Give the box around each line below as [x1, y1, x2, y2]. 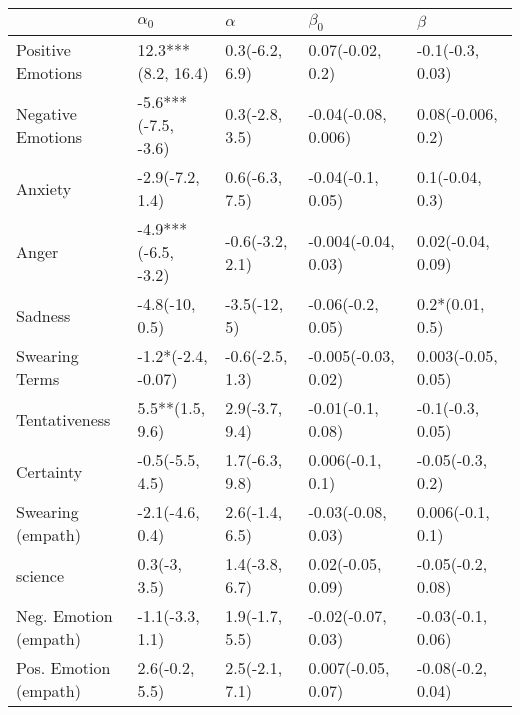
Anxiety [16, 176, 72, 200]
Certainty [16, 459, 83, 483]
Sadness [16, 303, 71, 327]
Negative [16, 101, 77, 125]
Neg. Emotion [16, 604, 113, 628]
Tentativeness [16, 407, 111, 431]
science [16, 563, 65, 587]
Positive [16, 38, 71, 62]
